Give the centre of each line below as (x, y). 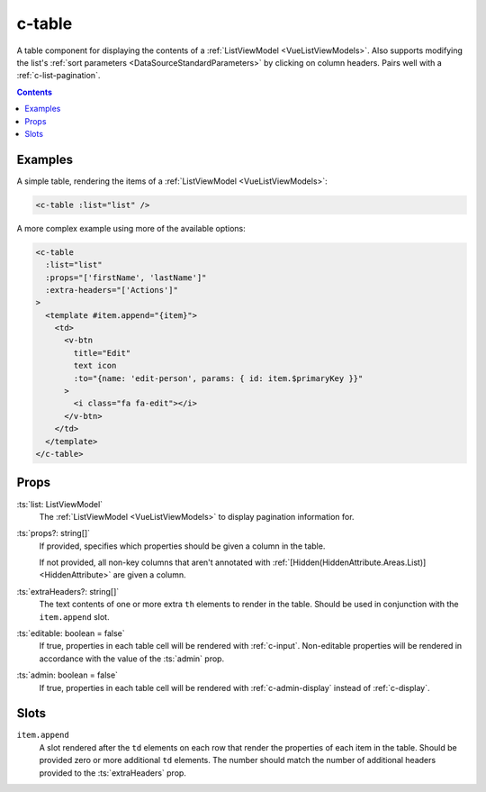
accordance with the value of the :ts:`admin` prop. (132, 659)
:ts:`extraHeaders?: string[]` (68, 591)
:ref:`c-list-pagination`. (58, 76)
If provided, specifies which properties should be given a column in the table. (182, 546)
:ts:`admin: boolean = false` (67, 675)
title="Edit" (102, 353)
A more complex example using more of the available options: (131, 228)
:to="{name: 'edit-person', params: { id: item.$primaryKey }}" (218, 378)
